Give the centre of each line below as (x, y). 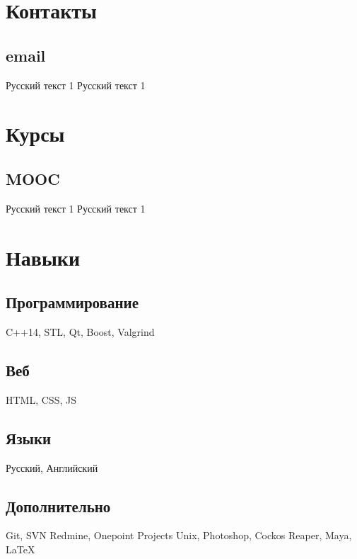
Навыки (43, 257)
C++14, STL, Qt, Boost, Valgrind (80, 331)
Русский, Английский (52, 467)
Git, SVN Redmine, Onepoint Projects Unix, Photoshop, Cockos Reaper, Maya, (179, 535)
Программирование (72, 302)
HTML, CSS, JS (41, 399)
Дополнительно (58, 506)
